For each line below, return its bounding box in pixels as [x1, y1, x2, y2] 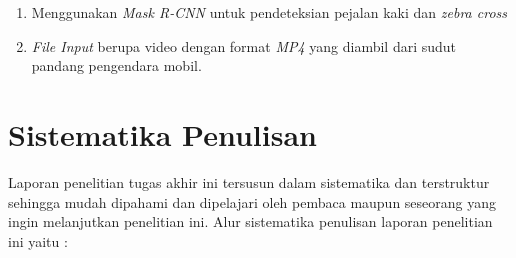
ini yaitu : [8, 230, 68, 251]
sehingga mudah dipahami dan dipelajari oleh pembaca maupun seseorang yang [8, 191, 497, 212]
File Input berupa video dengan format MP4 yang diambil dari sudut [31, 35, 457, 56]
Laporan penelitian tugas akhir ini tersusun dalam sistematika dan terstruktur [8, 171, 490, 192]
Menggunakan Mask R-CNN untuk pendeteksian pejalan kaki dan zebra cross [31, 2, 507, 22]
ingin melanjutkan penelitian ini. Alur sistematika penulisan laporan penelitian [8, 211, 493, 232]
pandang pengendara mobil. [31, 55, 202, 76]
